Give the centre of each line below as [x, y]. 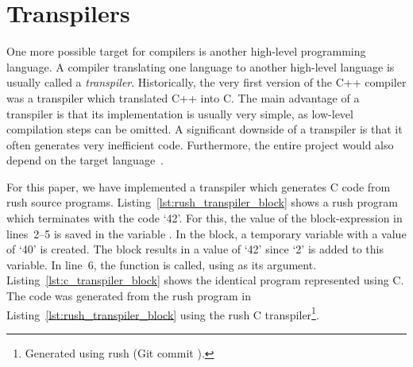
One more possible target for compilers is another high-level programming [186, 51]
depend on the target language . [85, 160]
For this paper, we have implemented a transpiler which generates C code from [199, 186]
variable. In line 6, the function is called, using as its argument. [162, 264]
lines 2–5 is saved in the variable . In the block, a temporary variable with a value [206, 233]
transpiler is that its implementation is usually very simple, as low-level [180, 113]
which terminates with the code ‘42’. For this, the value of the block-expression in [205, 218]
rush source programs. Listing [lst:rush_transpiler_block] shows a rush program [202, 202]
